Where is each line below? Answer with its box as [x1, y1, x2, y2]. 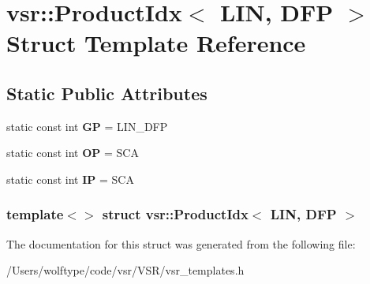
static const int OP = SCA [6, 144, 139, 161]
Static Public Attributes [6, 80, 207, 105]
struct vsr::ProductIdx [102, 204, 249, 224]
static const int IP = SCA [6, 170, 134, 187]
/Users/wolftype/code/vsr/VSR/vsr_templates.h [6, 262, 245, 278]
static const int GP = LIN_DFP [6, 118, 168, 134]
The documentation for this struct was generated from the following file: [6, 235, 356, 252]
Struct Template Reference [6, 27, 306, 59]
